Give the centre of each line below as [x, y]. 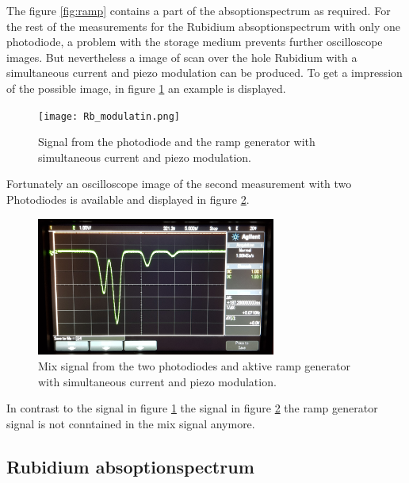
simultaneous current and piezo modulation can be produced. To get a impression [204, 73]
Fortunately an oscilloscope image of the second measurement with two [179, 184]
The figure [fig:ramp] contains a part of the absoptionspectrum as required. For [199, 10]
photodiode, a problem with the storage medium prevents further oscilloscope [195, 42]
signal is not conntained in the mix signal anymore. [131, 423]
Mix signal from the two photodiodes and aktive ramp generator [194, 366]
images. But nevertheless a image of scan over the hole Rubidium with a [182, 57]
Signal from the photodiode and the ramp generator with [177, 142]
